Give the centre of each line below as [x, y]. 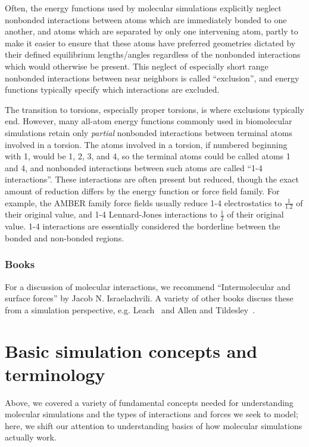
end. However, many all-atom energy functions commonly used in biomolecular [149, 121]
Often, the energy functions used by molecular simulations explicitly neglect [143, 8]
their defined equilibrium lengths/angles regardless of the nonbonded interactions [153, 54]
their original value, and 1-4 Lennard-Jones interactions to [111, 214]
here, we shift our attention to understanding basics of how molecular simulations [154, 425]
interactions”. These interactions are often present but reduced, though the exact [152, 179]
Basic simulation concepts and [131, 350]
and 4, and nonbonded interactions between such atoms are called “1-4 [134, 167]
